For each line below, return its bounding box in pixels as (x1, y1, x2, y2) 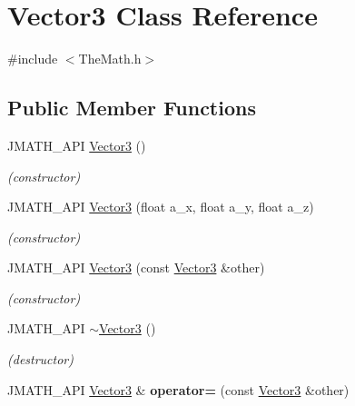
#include (7, 49, 58, 68)
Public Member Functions (7, 94, 256, 122)
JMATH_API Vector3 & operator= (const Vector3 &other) (7, 380, 350, 399)
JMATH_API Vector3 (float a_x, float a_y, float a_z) (7, 197, 314, 216)
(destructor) (7, 350, 74, 369)
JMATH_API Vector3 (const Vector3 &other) (7, 258, 265, 277)
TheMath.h (78, 49, 142, 68)
